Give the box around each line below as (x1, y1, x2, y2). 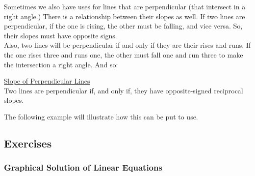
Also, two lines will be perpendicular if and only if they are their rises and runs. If (4, 40, 251, 50)
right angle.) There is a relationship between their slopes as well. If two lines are (4, 11, 245, 21)
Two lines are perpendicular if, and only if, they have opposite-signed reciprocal (4, 85, 243, 95)
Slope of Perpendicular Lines (4, 76, 90, 86)
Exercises (4, 135, 52, 150)
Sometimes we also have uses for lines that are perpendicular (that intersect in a (4, 1, 246, 11)
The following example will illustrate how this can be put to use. (4, 111, 198, 121)
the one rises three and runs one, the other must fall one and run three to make (4, 49, 243, 59)
